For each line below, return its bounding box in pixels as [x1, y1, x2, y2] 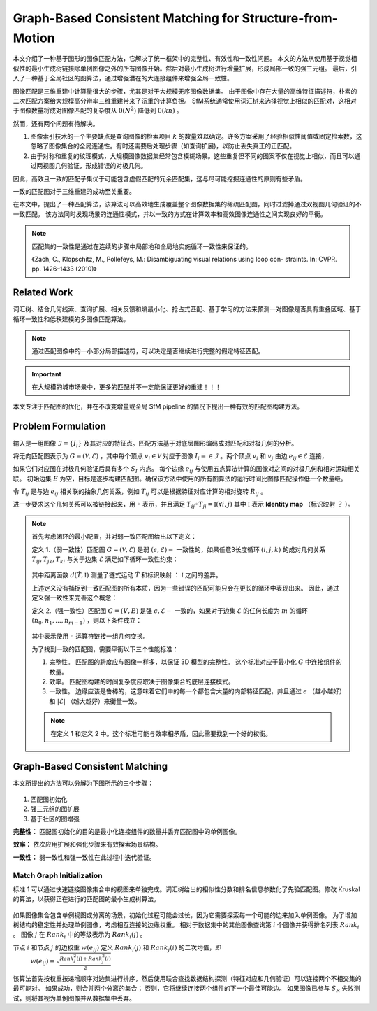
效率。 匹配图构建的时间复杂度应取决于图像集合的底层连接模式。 [49, 677, 235, 686]
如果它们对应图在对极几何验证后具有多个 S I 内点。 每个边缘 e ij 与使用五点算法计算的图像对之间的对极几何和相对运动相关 [13, 465, 360, 475]
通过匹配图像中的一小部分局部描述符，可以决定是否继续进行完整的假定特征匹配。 [31, 347, 265, 355]
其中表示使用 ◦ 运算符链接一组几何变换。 [31, 632, 149, 640]
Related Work [13, 287, 73, 299]
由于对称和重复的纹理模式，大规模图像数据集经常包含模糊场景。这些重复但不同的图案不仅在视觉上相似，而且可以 [30, 151, 355, 160]
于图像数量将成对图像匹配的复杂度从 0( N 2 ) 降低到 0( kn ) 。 [13, 106, 183, 115]
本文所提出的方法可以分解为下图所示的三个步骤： [13, 779, 154, 787]
